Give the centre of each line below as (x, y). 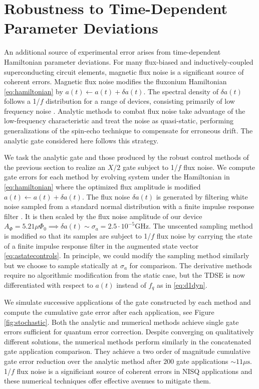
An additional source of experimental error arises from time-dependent (112, 52)
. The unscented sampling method (201, 226)
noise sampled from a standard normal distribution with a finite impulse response (129, 206)
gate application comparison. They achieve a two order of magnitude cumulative (127, 351)
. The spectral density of (181, 91)
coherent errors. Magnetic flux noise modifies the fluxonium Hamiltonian (115, 81)
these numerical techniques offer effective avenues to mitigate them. (107, 381)
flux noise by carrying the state (204, 236)
